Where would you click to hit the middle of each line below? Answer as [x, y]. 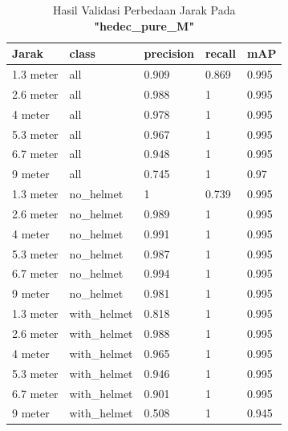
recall [220, 53]
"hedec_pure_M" [144, 25]
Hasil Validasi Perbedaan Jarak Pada [144, 10]
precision [169, 53]
